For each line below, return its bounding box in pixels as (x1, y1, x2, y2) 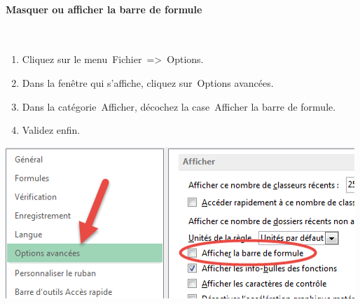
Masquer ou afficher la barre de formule (6, 1, 202, 16)
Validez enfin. (22, 123, 81, 137)
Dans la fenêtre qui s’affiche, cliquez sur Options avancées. (22, 75, 274, 90)
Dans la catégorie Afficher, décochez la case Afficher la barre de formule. (22, 99, 336, 113)
